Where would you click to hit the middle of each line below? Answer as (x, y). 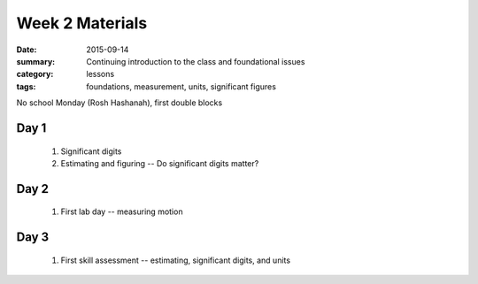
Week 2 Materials (82, 23)
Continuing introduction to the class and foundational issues (196, 61)
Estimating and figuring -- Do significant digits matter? (160, 163)
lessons (100, 74)
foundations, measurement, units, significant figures (181, 86)
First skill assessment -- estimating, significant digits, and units (176, 260)
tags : (26, 86)
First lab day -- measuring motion (122, 211)
